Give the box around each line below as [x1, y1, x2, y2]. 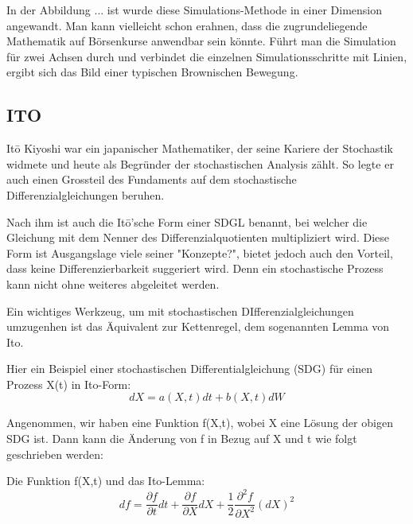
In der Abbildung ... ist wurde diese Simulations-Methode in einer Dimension [6, 2, 382, 17]
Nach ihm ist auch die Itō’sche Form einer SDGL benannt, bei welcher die [6, 213, 368, 230]
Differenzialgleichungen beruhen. [6, 186, 165, 203]
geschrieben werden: [6, 445, 103, 462]
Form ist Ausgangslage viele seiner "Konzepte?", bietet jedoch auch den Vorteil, [6, 244, 393, 261]
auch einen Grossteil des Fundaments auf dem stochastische [6, 171, 297, 188]
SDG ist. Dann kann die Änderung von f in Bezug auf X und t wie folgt [6, 430, 357, 447]
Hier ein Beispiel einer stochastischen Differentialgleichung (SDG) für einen [6, 360, 373, 377]
